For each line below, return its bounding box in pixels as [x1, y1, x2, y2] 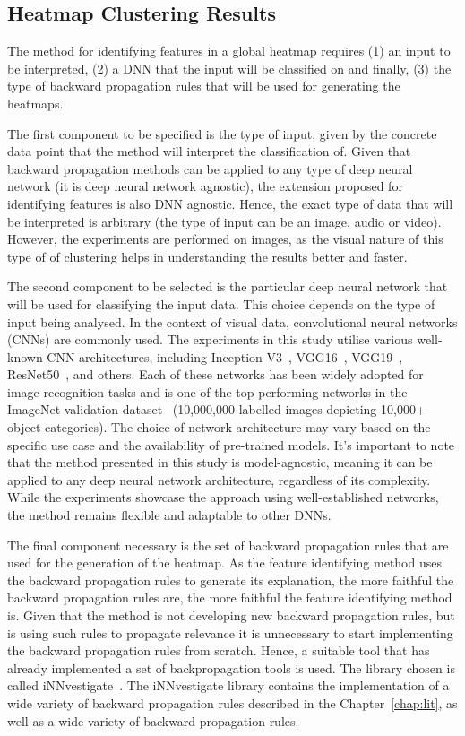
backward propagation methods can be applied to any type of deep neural [7, 159, 413, 178]
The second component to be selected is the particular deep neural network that [7, 277, 448, 296]
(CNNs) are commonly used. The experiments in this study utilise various [7, 330, 413, 349]
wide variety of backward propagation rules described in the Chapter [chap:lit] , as [7, 693, 458, 712]
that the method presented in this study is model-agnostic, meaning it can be [7, 453, 433, 472]
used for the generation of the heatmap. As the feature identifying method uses [7, 553, 442, 572]
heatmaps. [7, 93, 64, 112]
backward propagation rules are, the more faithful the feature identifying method [7, 588, 452, 607]
